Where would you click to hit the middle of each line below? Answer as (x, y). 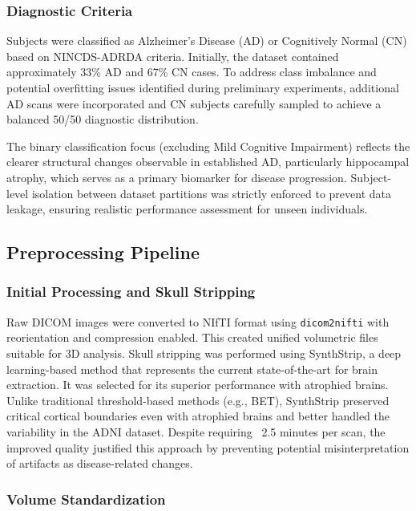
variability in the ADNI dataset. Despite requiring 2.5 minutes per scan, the (196, 431)
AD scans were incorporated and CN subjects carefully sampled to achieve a (194, 103)
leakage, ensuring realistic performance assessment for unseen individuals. (187, 209)
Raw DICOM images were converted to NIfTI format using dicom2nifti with (198, 321)
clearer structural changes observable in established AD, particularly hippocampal (208, 162)
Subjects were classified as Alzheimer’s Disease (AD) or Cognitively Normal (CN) (207, 41)
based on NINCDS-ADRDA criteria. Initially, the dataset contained (173, 56)
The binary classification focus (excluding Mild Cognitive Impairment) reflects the (208, 146)
